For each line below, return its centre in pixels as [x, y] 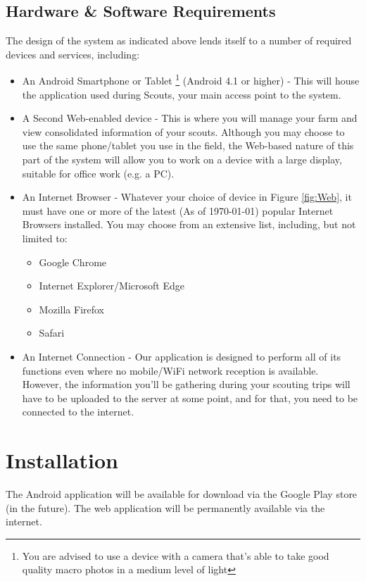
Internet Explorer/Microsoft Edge [112, 286]
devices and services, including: [73, 54]
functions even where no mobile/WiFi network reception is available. [170, 370]
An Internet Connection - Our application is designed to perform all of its [182, 356]
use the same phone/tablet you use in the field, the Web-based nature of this [188, 145]
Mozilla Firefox [72, 309]
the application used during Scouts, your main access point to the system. [182, 94]
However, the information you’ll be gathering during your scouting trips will [186, 384]
